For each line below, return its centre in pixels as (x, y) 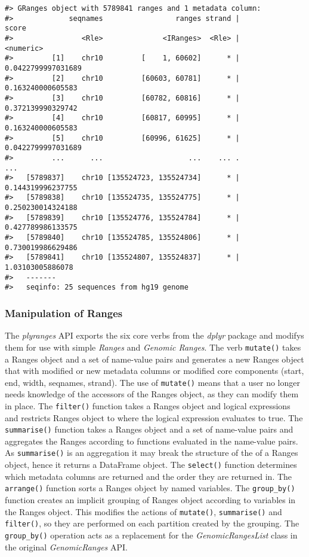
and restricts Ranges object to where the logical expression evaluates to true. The (154, 417)
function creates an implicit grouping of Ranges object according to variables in (150, 500)
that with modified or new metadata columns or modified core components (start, (154, 371)
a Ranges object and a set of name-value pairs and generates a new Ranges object (154, 359)
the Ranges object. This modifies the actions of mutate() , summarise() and (143, 511)
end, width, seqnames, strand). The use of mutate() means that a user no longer (152, 382)
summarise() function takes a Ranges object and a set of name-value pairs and (149, 429)
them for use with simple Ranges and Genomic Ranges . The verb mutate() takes (153, 347)
